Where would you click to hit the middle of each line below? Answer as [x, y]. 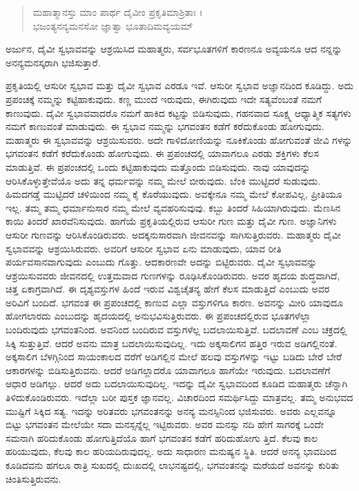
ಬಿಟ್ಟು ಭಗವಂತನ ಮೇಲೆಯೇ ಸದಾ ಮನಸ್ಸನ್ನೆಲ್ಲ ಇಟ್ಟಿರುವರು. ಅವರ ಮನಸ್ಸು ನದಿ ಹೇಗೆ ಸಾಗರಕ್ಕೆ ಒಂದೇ [165, 424]
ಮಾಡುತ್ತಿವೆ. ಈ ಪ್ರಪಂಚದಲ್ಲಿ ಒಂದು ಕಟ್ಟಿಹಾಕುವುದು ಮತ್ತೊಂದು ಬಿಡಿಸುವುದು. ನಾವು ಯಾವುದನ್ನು [158, 166]
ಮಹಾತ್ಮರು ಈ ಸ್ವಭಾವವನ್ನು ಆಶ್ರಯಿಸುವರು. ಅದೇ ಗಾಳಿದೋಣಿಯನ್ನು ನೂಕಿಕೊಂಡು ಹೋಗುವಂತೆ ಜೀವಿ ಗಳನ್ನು [179, 139]
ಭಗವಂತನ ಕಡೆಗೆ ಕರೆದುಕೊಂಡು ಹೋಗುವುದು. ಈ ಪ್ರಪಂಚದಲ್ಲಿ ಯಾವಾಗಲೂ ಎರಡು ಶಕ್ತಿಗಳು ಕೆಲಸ [162, 153]
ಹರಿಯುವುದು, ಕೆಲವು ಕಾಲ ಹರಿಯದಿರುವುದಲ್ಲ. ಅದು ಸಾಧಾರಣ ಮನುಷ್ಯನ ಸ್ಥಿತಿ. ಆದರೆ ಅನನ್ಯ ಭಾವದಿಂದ [171, 451]
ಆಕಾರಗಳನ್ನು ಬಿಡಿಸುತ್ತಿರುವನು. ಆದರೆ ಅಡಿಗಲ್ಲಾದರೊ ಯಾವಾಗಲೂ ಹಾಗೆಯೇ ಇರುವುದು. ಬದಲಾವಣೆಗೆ [168, 370]
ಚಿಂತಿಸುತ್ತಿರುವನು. [33, 478]
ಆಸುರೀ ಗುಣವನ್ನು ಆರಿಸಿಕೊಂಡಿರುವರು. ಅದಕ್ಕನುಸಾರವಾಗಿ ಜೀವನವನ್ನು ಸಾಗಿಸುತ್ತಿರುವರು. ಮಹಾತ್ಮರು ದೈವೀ [173, 234]
